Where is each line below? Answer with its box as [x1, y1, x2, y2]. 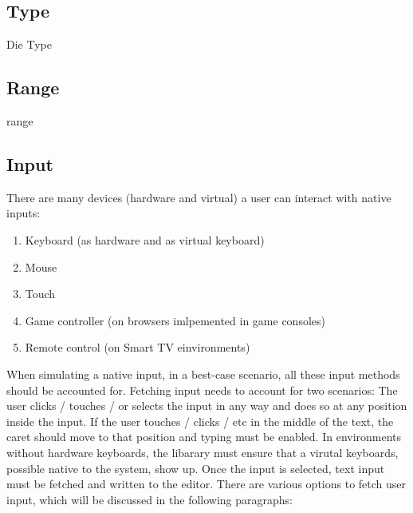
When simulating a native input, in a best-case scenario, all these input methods [6, 365, 400, 382]
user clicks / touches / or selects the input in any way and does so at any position [6, 397, 407, 414]
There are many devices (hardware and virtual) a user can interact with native [6, 189, 391, 205]
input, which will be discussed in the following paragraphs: [6, 491, 293, 507]
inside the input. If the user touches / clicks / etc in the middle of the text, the [6, 412, 394, 429]
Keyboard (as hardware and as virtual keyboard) [25, 231, 265, 248]
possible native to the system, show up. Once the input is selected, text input [6, 459, 385, 476]
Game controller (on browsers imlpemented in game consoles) [25, 312, 325, 328]
